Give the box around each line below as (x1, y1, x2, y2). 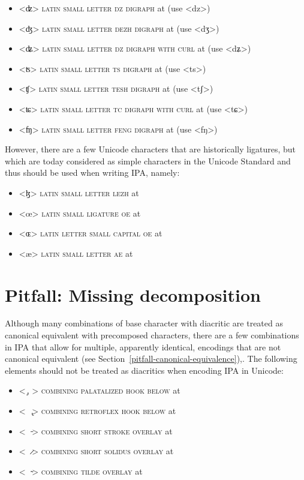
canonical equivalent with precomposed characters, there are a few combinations (5, 329, 299, 341)
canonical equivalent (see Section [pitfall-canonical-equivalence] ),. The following (5, 352, 297, 365)
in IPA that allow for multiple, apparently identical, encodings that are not (5, 340, 281, 353)
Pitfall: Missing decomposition (5, 282, 261, 307)
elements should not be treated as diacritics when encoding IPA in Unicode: (5, 364, 284, 376)
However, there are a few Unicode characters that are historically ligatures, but (5, 143, 296, 155)
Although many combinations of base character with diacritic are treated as (5, 317, 283, 329)
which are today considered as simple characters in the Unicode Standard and (5, 154, 291, 167)
